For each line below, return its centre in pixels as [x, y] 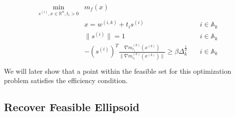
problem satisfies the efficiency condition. [66, 80]
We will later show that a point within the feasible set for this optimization [118, 71]
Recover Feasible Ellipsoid [72, 107]
